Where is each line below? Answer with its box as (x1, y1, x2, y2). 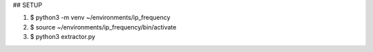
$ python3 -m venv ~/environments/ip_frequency (30, 14, 171, 22)
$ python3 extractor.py (30, 33, 96, 41)
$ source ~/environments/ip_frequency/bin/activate (30, 23, 177, 31)
